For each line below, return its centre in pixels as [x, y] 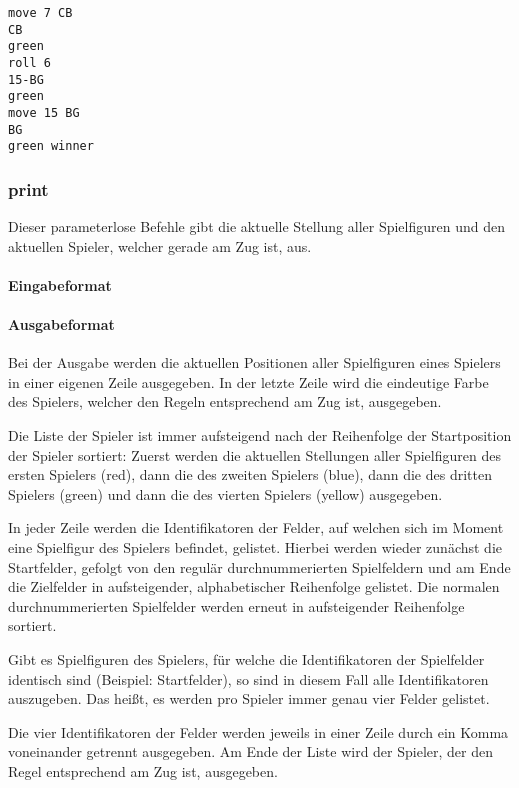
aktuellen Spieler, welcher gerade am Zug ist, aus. [160, 245]
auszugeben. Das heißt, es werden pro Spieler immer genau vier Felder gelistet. [249, 698]
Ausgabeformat [61, 324]
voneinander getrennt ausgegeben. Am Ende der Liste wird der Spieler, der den [250, 751]
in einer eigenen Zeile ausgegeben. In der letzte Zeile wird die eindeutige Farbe [248, 381]
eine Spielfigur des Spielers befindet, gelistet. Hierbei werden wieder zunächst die [255, 547]
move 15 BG [44, 112]
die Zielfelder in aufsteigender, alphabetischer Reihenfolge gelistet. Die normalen [254, 586]
